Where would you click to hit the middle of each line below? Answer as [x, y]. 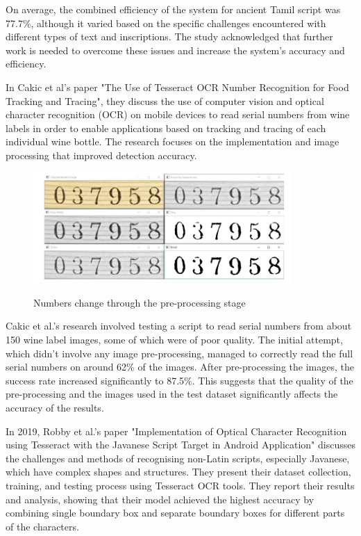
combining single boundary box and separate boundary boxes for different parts [175, 513]
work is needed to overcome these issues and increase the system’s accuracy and [175, 50]
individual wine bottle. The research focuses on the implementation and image [173, 141]
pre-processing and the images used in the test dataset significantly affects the [172, 394]
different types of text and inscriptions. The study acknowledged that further [169, 36]
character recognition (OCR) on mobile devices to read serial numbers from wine [178, 114]
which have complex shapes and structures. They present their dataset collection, [178, 472]
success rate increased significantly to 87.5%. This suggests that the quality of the [179, 380]
